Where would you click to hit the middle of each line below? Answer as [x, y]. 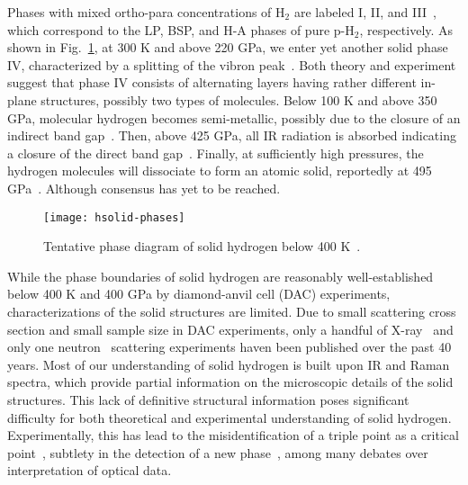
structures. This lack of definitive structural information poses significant [208, 399]
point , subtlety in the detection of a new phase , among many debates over [218, 452]
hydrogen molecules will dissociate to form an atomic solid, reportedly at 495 [220, 171]
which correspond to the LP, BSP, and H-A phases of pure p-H [181, 29]
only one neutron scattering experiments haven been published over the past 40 [229, 347]
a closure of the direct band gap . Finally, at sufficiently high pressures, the [216, 153]
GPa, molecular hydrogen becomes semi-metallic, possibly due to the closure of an [234, 117]
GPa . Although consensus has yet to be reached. [144, 188]
